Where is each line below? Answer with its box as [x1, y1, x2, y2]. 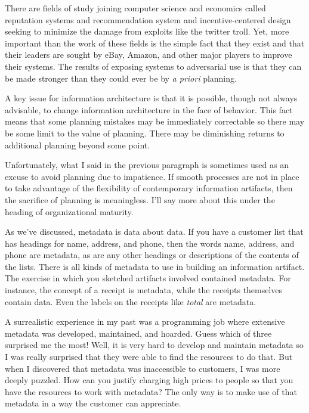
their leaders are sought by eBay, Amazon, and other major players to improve [5, 48, 292, 61]
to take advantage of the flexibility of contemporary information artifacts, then [5, 182, 293, 194]
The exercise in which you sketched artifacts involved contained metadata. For [5, 272, 291, 284]
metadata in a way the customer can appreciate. [5, 397, 181, 409]
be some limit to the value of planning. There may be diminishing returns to [5, 126, 285, 139]
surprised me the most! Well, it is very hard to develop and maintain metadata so [5, 339, 304, 351]
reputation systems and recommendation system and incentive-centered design [5, 13, 291, 26]
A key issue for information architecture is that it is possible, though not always [5, 92, 298, 104]
